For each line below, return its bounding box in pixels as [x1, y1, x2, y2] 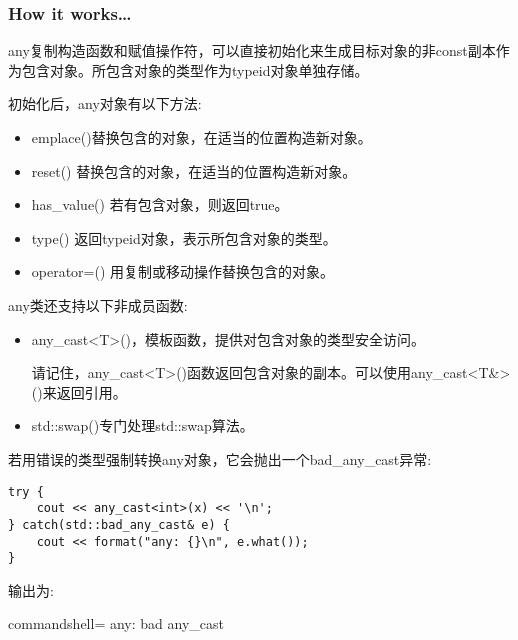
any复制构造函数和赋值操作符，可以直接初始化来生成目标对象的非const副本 [8, 40, 496, 61]
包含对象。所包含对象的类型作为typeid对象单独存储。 [21, 59, 369, 80]
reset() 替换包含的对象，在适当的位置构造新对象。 [31, 160, 357, 181]
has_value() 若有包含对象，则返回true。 [31, 194, 289, 215]
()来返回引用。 [31, 381, 127, 402]
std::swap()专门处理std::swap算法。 [31, 415, 254, 436]
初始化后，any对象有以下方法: [8, 93, 202, 114]
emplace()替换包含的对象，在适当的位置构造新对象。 [31, 127, 372, 147]
